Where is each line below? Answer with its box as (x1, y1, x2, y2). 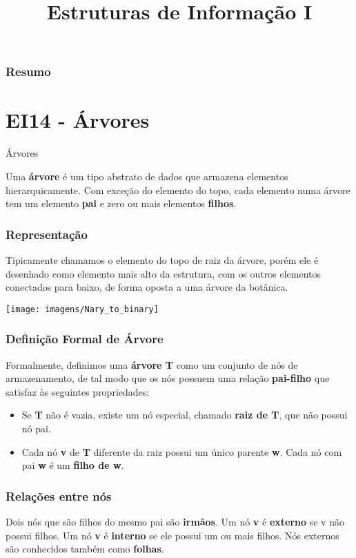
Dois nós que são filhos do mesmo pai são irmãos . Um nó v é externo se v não (6, 514, 344, 529)
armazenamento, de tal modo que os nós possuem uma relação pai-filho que (6, 371, 330, 385)
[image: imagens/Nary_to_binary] (6, 304, 159, 314)
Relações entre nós (6, 487, 112, 504)
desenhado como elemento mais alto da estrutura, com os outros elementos (6, 266, 322, 280)
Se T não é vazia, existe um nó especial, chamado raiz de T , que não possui (21, 407, 348, 422)
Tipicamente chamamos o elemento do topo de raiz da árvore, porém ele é (6, 253, 319, 267)
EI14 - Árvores (6, 106, 150, 134)
